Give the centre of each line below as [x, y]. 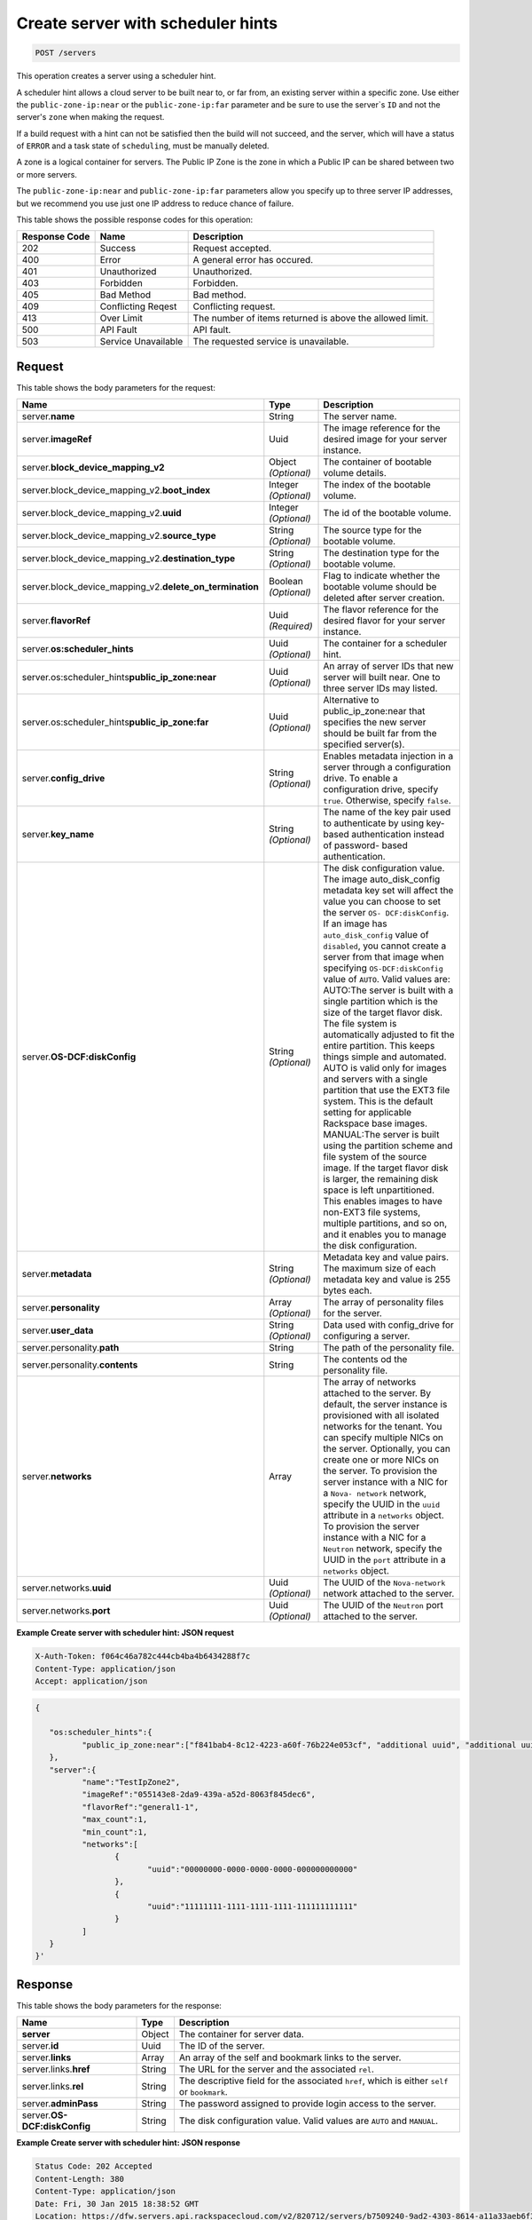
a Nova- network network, [375, 1494]
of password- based [365, 845]
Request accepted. [232, 249]
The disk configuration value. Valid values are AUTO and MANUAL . [309, 2121]
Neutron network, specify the [383, 1549]
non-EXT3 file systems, [372, 1212]
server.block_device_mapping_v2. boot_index [116, 490]
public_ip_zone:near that [374, 711]
